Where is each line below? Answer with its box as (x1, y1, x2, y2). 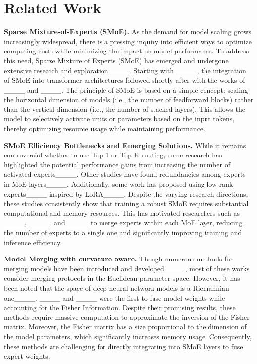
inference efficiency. (4, 237, 62, 247)
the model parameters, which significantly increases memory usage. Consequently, (4, 331, 252, 341)
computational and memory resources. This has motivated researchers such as (4, 208, 240, 218)
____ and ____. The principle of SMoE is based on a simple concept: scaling (4, 84, 248, 95)
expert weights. (4, 351, 50, 361)
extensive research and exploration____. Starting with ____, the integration (4, 65, 246, 75)
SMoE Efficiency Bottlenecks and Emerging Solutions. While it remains (4, 140, 246, 150)
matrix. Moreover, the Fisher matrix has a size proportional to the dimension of (4, 321, 247, 332)
